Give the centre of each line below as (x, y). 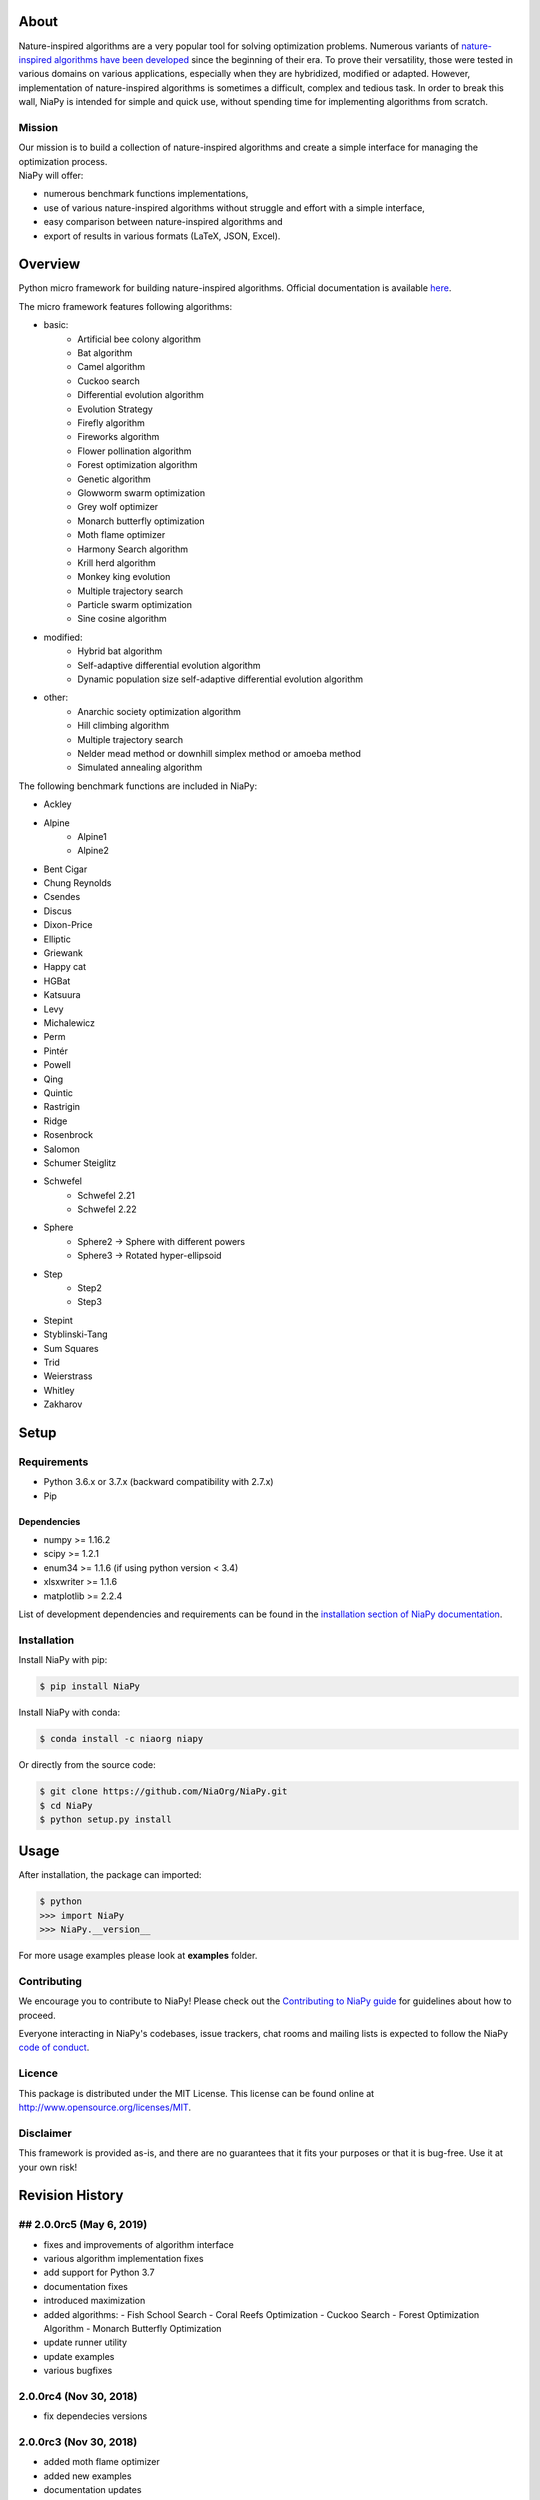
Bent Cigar (65, 869)
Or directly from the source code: (87, 1765)
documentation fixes (86, 2286)
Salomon (61, 1149)
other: (56, 697)
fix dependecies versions (95, 2416)
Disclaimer (45, 2133)
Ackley (57, 804)
